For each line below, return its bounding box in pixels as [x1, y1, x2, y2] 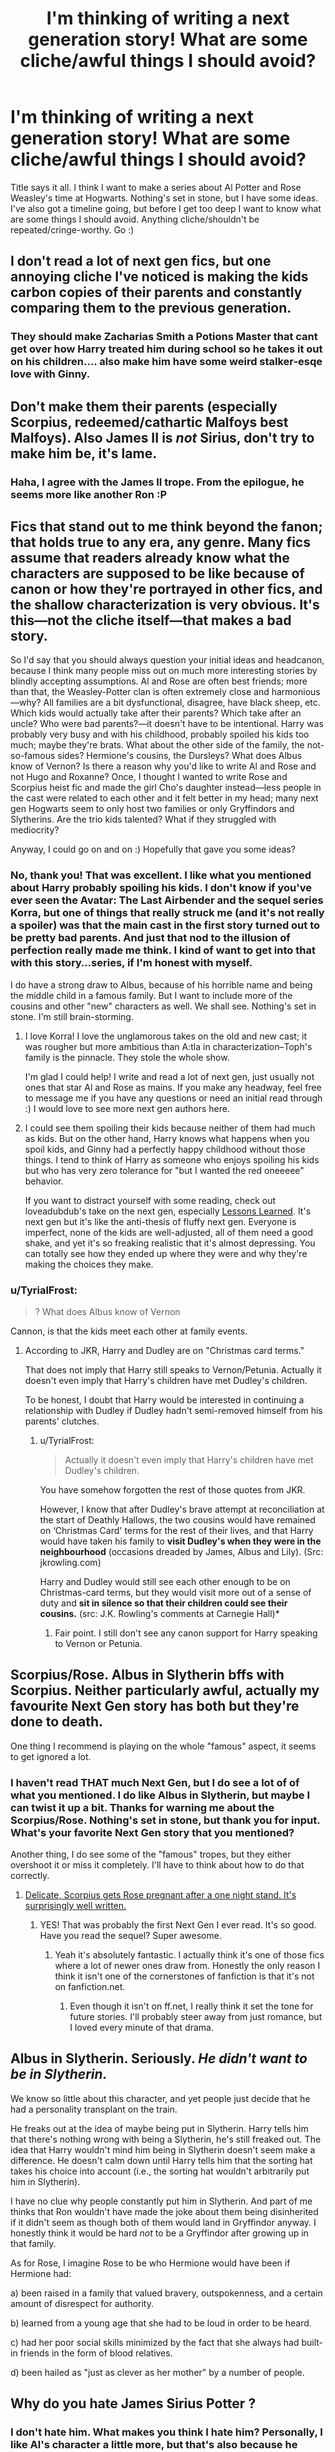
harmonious [271, 686, 321, 698]
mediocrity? [10, 824, 60, 836]
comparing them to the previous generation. [10, 300, 292, 317]
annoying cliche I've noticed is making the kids [10, 268, 309, 286]
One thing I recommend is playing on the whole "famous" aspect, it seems [10, 1740, 317, 1752]
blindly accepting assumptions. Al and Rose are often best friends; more [10, 675, 308, 687]
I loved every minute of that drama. [69, 2022, 214, 2034]
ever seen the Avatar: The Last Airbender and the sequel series [10, 893, 324, 907]
